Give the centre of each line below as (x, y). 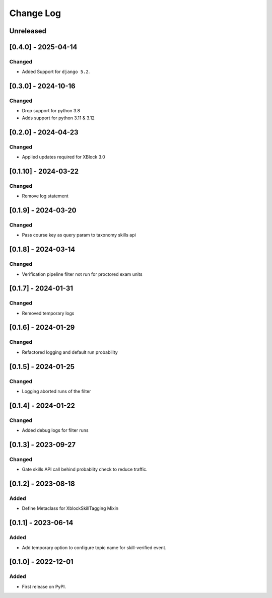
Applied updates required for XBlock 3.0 (63, 157)
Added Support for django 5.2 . (56, 72)
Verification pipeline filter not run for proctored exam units (82, 274)
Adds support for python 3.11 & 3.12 (58, 118)
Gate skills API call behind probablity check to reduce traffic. (85, 469)
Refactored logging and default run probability (70, 352)
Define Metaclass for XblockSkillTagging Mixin (70, 508)
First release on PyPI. (44, 586)
